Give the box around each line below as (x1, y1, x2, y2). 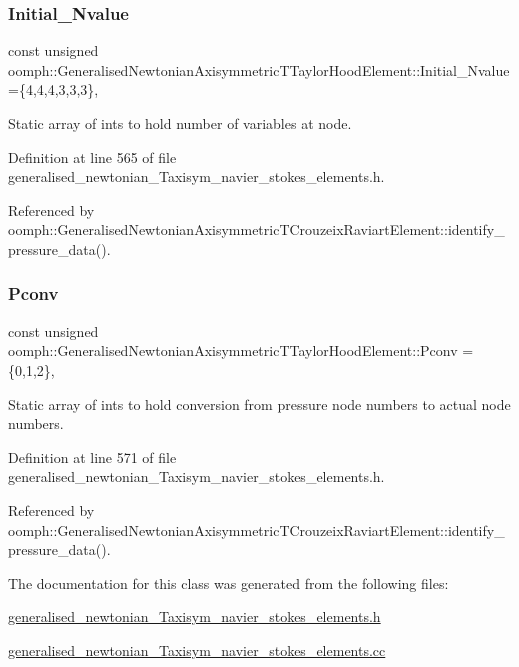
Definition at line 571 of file (8, 446, 177, 467)
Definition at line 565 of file (8, 146, 177, 167)
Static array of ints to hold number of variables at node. (8, 113, 352, 133)
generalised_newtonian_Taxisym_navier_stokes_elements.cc (8, 639, 386, 660)
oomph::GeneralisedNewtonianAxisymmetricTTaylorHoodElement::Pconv (8, 340, 458, 361)
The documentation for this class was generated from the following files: (8, 572, 449, 593)
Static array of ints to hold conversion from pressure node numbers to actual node (8, 393, 511, 414)
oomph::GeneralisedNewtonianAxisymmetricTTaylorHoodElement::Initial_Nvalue (8, 59, 510, 80)
